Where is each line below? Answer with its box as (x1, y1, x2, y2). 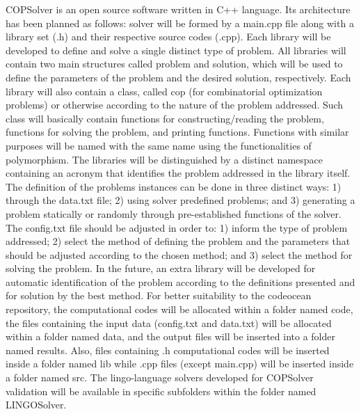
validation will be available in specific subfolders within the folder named (6, 383, 316, 398)
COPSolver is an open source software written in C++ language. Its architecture (6, 2, 351, 16)
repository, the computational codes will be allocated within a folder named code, (6, 302, 353, 317)
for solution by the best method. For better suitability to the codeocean (6, 288, 312, 303)
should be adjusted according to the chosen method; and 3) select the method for (6, 247, 353, 262)
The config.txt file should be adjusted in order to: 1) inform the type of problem (6, 220, 348, 234)
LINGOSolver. (6, 397, 67, 412)
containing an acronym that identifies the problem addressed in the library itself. (6, 166, 351, 180)
